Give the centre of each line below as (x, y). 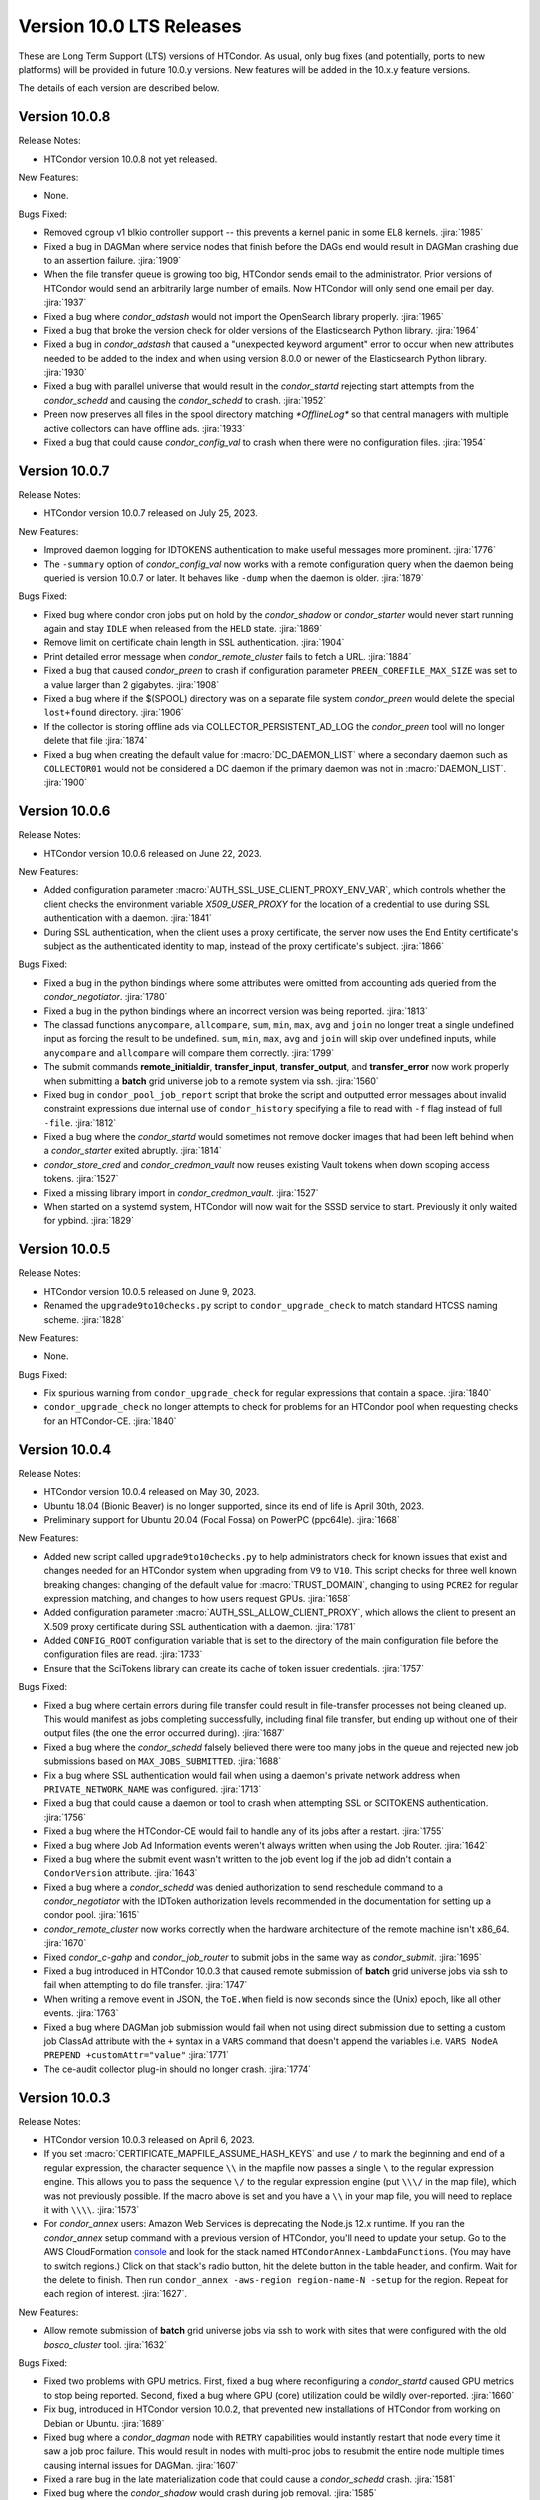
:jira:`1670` (65, 1943)
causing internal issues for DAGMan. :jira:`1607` (141, 2465)
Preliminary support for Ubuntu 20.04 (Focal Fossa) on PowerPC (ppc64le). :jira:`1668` (221, 1519)
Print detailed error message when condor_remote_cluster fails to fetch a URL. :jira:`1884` (227, 656)
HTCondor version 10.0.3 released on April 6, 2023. (149, 2140)
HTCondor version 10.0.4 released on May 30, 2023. (151, 1492)
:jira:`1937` (65, 302)
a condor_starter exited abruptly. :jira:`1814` (132, 1151)
